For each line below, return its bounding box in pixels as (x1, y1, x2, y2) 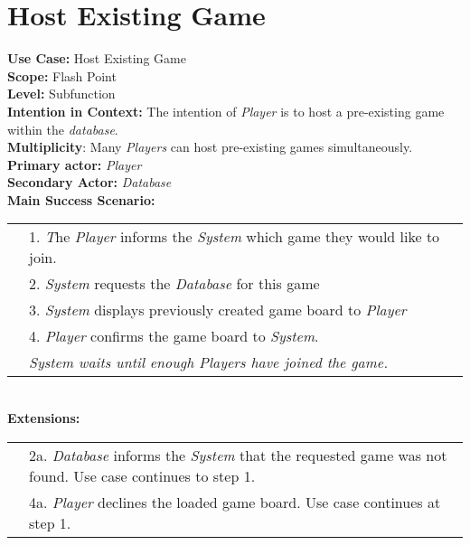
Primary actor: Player (7, 155, 142, 174)
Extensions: (7, 409, 80, 428)
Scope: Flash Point (7, 66, 117, 85)
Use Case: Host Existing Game (7, 49, 186, 68)
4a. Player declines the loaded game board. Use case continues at (29, 491, 441, 512)
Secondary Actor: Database (7, 173, 172, 192)
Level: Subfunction (7, 84, 116, 103)
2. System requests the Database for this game (29, 273, 320, 295)
